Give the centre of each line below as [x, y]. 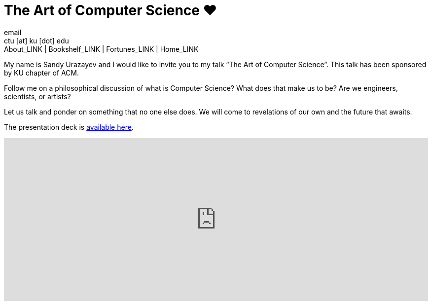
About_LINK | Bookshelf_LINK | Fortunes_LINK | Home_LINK [101, 49]
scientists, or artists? [37, 96]
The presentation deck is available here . [69, 127]
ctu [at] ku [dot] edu [36, 40]
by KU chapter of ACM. [41, 73]
